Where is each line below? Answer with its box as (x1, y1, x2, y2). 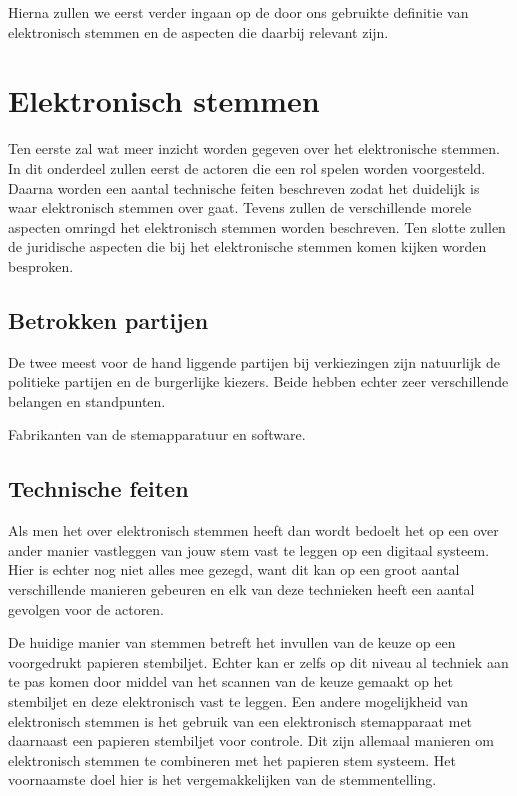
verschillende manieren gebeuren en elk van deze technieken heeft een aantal (8, 579, 475, 600)
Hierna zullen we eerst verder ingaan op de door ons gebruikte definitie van (8, 2, 469, 22)
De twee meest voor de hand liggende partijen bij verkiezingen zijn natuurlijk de (8, 351, 500, 372)
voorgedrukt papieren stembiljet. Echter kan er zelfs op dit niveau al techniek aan (8, 651, 509, 672)
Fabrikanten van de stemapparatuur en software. (8, 424, 306, 445)
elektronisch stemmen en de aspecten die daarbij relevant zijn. (8, 21, 389, 42)
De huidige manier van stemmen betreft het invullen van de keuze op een (8, 632, 456, 653)
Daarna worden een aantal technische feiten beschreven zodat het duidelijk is (8, 177, 480, 198)
